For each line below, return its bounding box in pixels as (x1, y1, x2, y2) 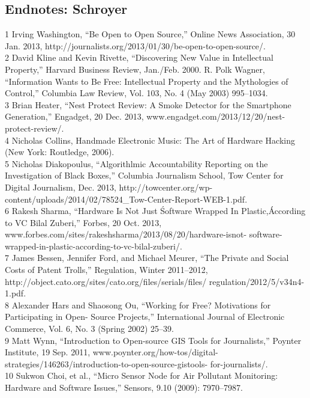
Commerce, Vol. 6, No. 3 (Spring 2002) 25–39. (5, 322, 174, 335)
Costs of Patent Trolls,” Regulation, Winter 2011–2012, (5, 263, 208, 276)
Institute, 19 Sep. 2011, (5, 346, 91, 358)
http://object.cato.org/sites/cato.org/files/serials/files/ (5, 275, 207, 287)
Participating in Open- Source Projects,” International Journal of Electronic (5, 310, 285, 323)
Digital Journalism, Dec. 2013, (5, 180, 116, 193)
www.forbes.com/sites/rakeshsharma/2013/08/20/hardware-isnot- (5, 228, 247, 240)
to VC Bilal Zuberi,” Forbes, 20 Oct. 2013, (5, 216, 162, 228)
